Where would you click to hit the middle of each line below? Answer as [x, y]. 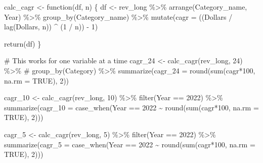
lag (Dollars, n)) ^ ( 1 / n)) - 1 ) [51, 27]
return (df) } [23, 43]
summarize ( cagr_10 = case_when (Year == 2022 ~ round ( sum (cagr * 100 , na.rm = [131, 107]
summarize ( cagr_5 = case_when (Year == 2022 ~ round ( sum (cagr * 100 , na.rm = [130, 144]
